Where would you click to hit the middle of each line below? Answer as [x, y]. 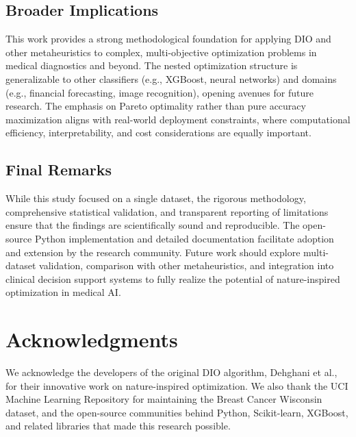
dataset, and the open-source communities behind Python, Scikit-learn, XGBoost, [177, 412]
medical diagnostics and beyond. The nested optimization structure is [152, 65]
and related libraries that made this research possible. [118, 426]
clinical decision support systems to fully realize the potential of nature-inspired [173, 278]
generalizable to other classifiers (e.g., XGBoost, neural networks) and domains [171, 78]
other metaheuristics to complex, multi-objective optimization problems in [161, 52]
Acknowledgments [92, 339]
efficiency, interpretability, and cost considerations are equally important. [158, 133]
